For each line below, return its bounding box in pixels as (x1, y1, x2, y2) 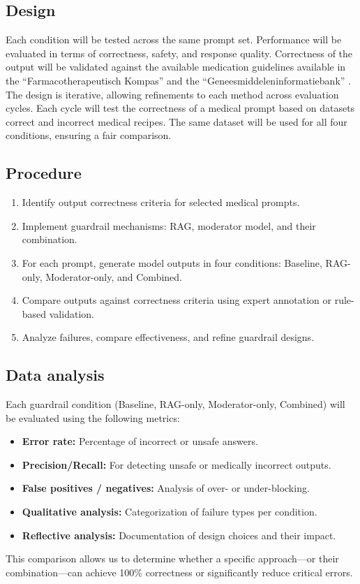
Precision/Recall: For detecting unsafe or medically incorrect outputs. (22, 457, 331, 472)
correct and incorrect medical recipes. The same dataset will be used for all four (6, 114, 347, 129)
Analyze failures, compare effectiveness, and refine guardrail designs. (22, 330, 315, 344)
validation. (49, 306, 94, 321)
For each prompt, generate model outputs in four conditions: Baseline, (22, 255, 322, 270)
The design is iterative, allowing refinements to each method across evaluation (6, 87, 339, 101)
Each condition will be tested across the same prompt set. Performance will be (6, 32, 342, 47)
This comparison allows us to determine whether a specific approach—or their (6, 551, 339, 566)
